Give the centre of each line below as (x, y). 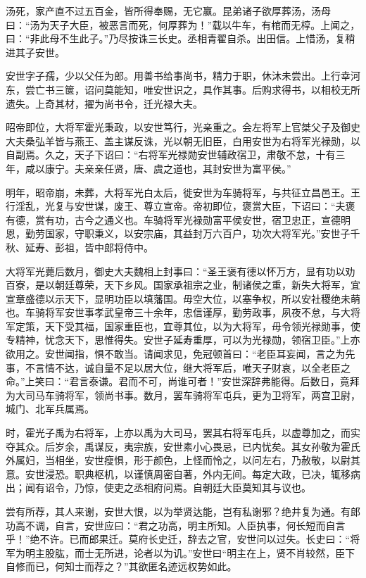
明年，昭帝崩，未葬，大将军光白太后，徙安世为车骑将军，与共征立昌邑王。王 (183, 192)
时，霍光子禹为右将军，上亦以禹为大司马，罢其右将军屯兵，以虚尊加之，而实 (183, 433)
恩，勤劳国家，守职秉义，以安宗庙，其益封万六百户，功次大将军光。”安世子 (178, 233)
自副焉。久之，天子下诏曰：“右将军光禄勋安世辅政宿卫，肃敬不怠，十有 (171, 155)
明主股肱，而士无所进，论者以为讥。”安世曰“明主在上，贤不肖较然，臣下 (190, 552)
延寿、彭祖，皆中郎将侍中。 (89, 247)
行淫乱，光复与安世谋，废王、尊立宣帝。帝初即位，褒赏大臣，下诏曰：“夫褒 (181, 206)
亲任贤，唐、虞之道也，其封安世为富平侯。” (193, 168)
